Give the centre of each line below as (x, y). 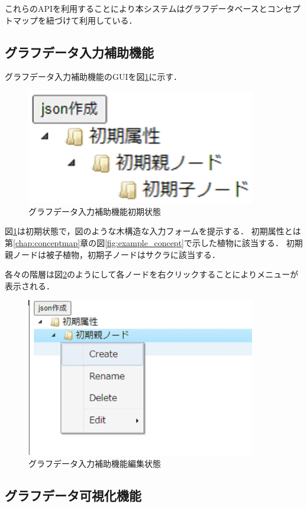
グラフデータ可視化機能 (73, 495)
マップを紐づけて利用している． (75, 20)
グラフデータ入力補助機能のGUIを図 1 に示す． (93, 77)
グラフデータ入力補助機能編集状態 (95, 464)
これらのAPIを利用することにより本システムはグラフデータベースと (136, 8)
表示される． (30, 285)
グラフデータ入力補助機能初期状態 (95, 211)
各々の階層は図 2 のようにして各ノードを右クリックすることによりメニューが (152, 274)
